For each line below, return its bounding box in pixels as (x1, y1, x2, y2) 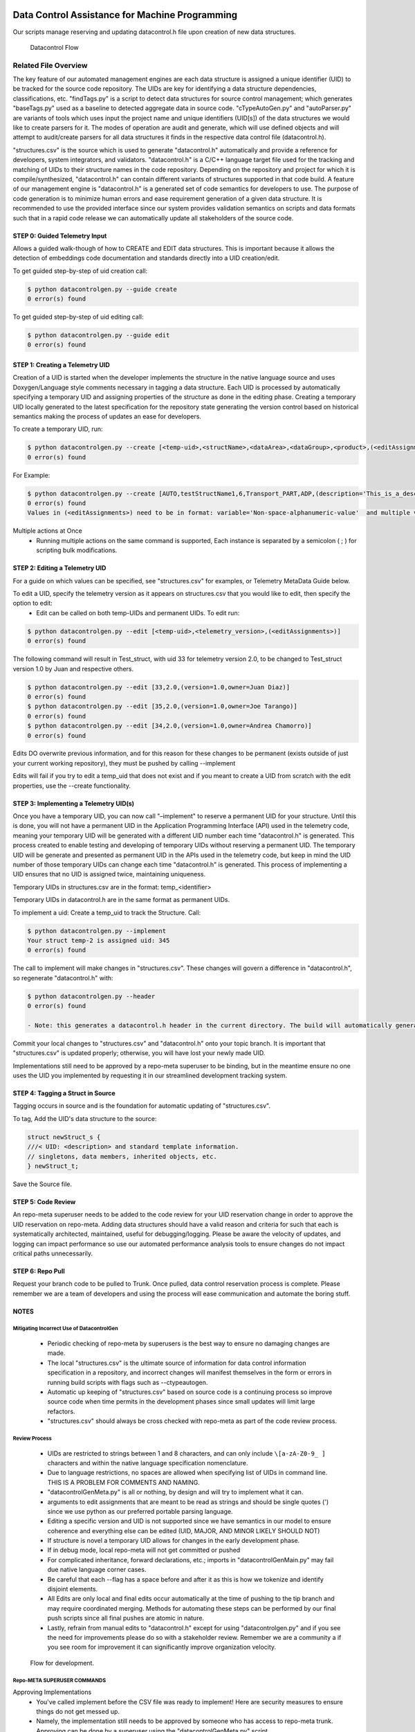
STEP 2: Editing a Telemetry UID (12, 564, 107, 572)
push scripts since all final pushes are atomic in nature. (47, 1614, 204, 1623)
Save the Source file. (12, 1180, 73, 1188)
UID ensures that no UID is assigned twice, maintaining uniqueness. (12, 870, 206, 878)
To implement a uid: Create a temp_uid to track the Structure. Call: (12, 908, 201, 917)
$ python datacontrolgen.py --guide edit (27, 331, 170, 339)
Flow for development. (30, 1659, 95, 1667)
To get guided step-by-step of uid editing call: (12, 312, 144, 321)
